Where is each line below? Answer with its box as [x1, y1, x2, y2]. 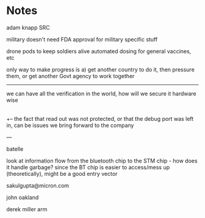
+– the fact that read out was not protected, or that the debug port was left [6, 115, 194, 122]
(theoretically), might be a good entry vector [6, 170, 118, 177]
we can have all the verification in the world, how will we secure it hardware [6, 90, 196, 97]
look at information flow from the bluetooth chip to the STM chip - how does [6, 157, 198, 164]
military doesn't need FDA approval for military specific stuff [6, 35, 158, 43]
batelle [6, 145, 24, 153]
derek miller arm [6, 205, 48, 213]
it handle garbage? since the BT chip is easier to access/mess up [6, 163, 170, 171]
